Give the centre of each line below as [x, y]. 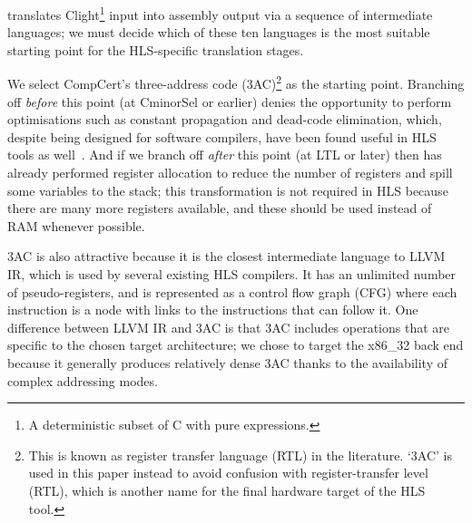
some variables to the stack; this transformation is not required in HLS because [228, 190]
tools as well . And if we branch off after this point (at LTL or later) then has [225, 155]
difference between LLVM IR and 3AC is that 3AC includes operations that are [229, 327]
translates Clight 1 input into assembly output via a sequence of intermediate [220, 13]
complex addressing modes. [83, 380]
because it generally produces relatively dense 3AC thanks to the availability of [227, 363]
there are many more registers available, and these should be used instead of [220, 208]
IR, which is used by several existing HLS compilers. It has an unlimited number [232, 274]
